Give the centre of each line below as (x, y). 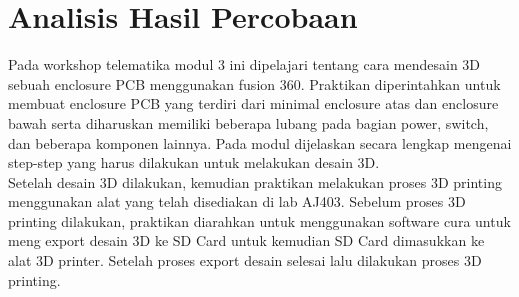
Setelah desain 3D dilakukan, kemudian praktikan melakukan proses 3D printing (255, 181)
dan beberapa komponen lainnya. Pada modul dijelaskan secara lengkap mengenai (260, 142)
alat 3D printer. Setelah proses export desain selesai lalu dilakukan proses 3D (245, 260)
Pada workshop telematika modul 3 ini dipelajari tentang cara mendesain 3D (244, 64)
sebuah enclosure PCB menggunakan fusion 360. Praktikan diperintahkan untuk (254, 83)
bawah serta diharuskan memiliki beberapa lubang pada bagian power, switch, (248, 122)
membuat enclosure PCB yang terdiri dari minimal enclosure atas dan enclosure (253, 103)
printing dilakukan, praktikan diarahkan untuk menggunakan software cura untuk (259, 220)
